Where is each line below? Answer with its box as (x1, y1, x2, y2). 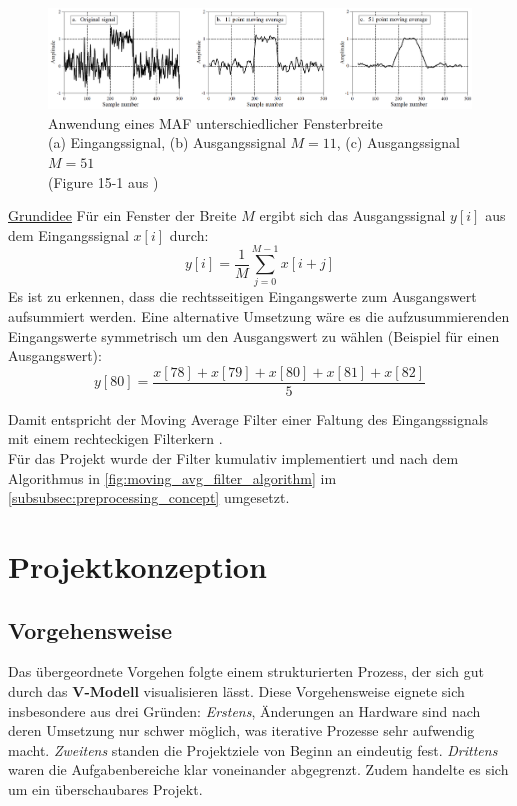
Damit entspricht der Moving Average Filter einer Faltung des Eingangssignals (8, 408, 489, 429)
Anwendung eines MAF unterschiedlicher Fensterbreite (48, 112, 383, 133)
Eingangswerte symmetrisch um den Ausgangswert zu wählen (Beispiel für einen (8, 325, 500, 346)
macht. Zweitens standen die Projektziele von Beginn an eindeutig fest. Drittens (8, 739, 498, 760)
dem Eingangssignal (8, 224, 129, 245)
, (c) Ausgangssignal (336, 132, 460, 153)
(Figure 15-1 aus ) (48, 171, 159, 192)
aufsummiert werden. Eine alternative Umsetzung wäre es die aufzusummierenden (8, 306, 510, 326)
